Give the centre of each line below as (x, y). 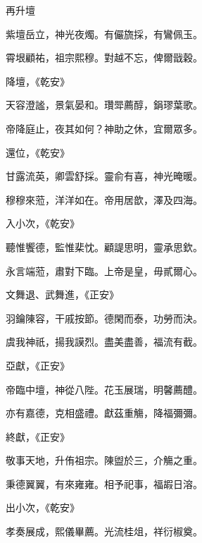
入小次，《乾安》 (43, 223)
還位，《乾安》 (38, 152)
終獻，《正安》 (38, 436)
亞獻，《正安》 (38, 365)
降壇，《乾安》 (38, 81)
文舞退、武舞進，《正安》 (62, 294)
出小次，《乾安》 (43, 507)
